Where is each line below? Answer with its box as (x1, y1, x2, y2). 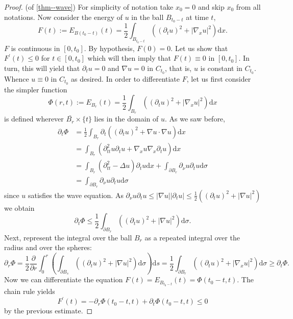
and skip (198, 2, 225, 12)
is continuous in (11, 42, 60, 53)
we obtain (4, 202, 35, 213)
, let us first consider (186, 73, 251, 84)
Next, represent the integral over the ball (4, 232, 132, 242)
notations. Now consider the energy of (4, 11, 123, 22)
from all (236, 2, 261, 12)
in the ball (131, 11, 164, 22)
